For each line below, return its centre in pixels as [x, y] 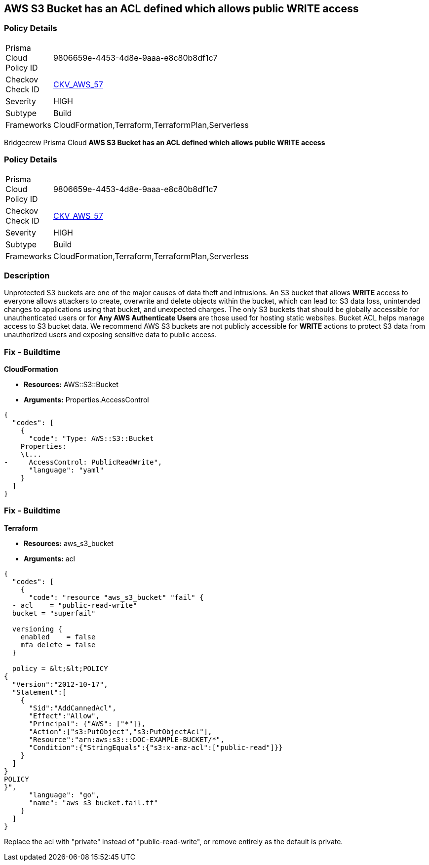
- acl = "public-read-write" [75, 605]
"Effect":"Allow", [64, 716]
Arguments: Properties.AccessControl [86, 400]
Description [27, 275]
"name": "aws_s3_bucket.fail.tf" [93, 803]
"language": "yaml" [66, 470]
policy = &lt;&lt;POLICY [60, 668]
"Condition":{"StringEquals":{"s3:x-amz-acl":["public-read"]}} [156, 747]
